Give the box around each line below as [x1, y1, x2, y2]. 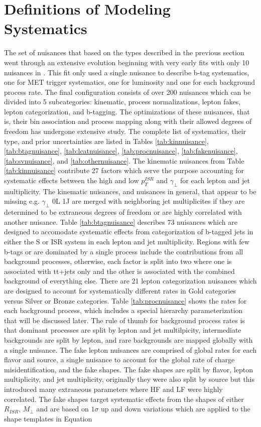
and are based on [36, 403, 89, 414]
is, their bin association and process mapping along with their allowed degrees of [4, 116, 252, 126]
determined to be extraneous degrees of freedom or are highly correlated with [4, 207, 242, 217]
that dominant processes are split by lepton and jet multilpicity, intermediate [4, 325, 241, 335]
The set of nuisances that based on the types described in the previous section [4, 47, 244, 58]
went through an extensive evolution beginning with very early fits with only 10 [4, 57, 249, 67]
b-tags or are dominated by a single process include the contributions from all [4, 246, 243, 256]
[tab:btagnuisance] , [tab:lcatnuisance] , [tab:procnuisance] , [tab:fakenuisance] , [4, 146, 238, 156]
